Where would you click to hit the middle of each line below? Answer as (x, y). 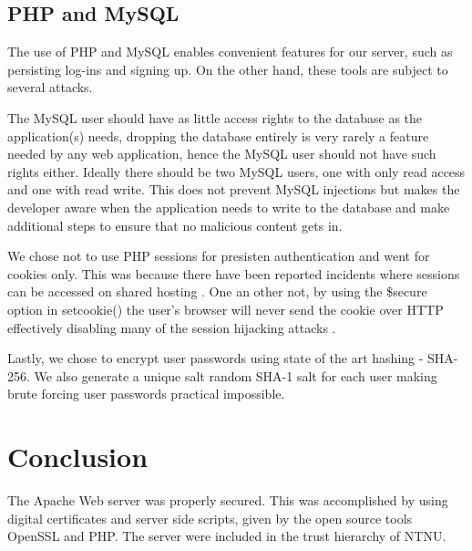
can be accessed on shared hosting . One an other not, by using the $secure (217, 291)
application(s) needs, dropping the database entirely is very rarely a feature (218, 135)
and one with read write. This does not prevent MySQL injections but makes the (234, 189)
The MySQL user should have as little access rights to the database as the (215, 117)
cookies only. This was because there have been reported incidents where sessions (234, 273)
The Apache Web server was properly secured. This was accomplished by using (228, 500)
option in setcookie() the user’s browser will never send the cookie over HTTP (226, 309)
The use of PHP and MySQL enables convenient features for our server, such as (230, 52)
